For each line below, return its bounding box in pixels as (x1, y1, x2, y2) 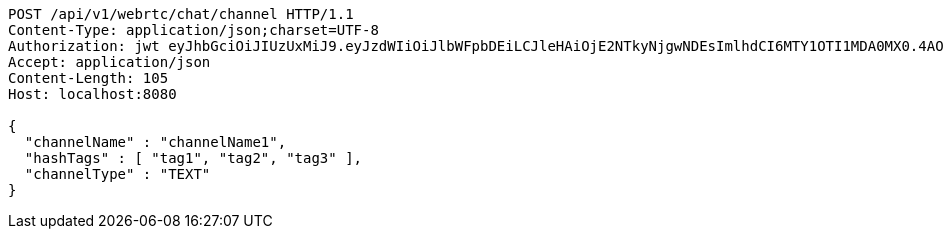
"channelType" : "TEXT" (24, 166, 211, 182)
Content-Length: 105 (8, 70, 169, 86)
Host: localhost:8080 (8, 86, 177, 102)
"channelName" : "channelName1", (24, 134, 287, 150)
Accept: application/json (8, 54, 211, 70)
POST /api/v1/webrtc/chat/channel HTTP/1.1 (8, 6, 354, 22)
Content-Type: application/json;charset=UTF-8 (8, 22, 379, 38)
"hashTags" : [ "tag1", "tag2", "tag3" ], (24, 150, 363, 166)
